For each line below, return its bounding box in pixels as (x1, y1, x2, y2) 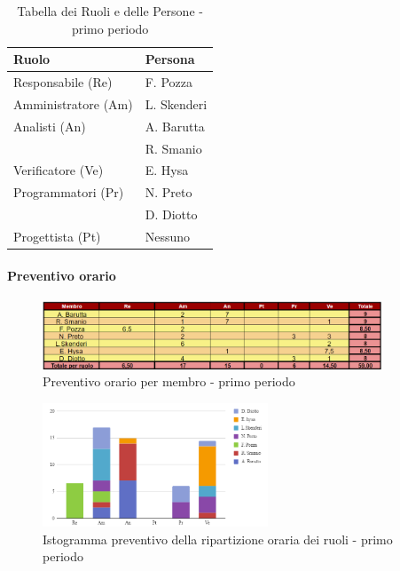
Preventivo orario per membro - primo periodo (43, 372, 295, 391)
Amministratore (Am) (13, 94, 133, 113)
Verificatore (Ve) (13, 161, 104, 179)
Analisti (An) (13, 116, 86, 135)
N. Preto (145, 183, 192, 202)
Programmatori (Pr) (13, 183, 124, 202)
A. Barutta (145, 116, 205, 135)
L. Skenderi (145, 94, 208, 113)
